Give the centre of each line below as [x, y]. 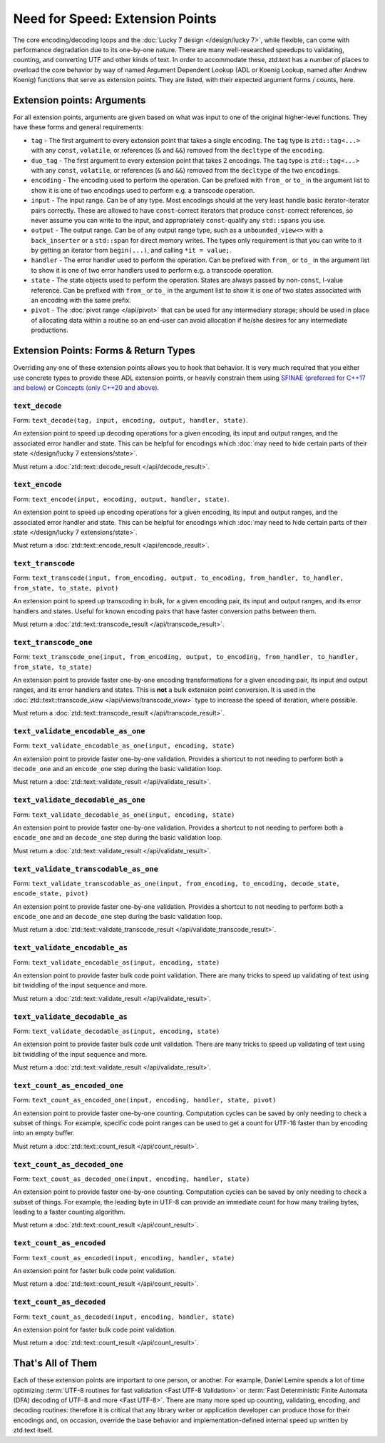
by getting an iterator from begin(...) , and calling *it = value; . [131, 251]
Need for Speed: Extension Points [115, 19]
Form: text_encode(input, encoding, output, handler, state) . [121, 499]
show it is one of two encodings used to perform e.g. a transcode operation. [143, 190]
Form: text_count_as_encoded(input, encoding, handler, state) [124, 1257]
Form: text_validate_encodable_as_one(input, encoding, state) [124, 745]
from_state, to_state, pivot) [66, 588]
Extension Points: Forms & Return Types [104, 351]
